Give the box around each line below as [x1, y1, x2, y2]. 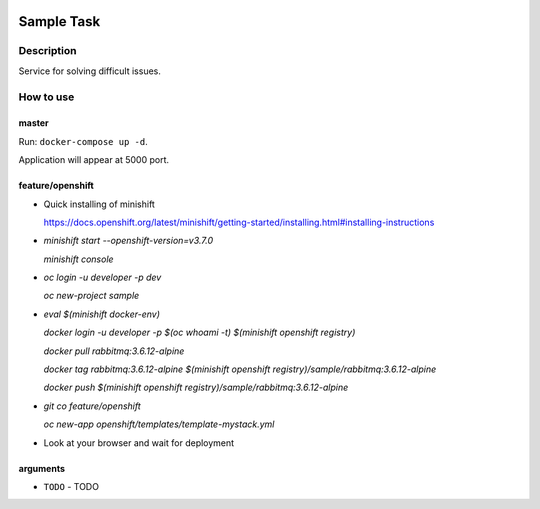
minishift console [43, 253, 114, 265]
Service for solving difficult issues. [18, 65, 162, 77]
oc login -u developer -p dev [43, 271, 162, 284]
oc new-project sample [43, 290, 140, 302]
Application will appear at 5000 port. [18, 154, 170, 166]
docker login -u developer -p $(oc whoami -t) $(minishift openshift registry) [43, 326, 356, 339]
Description [18, 44, 77, 58]
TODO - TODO [43, 480, 100, 492]
